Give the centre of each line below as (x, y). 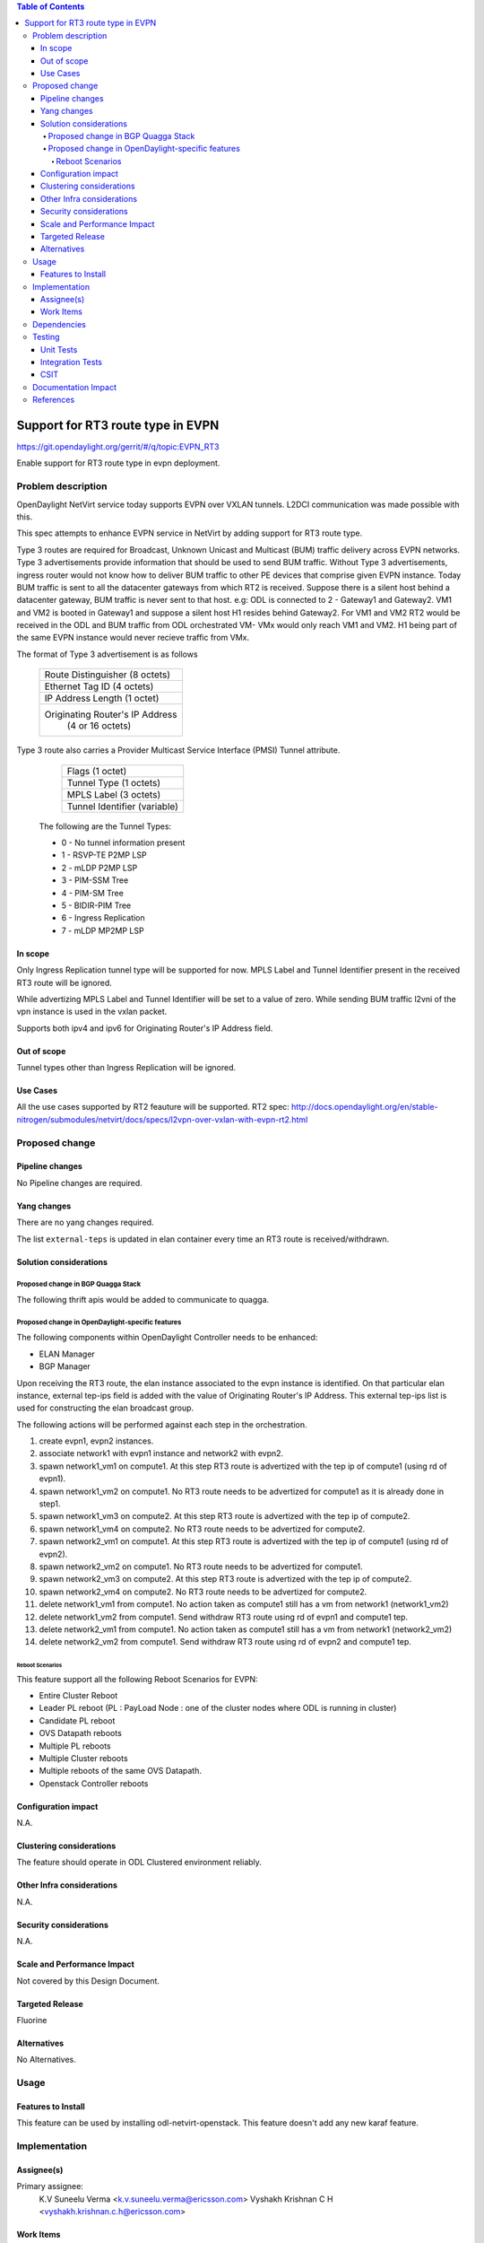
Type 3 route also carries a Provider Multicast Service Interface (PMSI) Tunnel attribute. (178, 750)
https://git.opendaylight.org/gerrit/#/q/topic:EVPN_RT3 (118, 447)
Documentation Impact (74, 387)
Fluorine (32, 2020)
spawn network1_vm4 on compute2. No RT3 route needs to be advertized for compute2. (202, 1529)
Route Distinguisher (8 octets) (107, 675)
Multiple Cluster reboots (84, 1758)
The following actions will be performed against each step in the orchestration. (162, 1424)
